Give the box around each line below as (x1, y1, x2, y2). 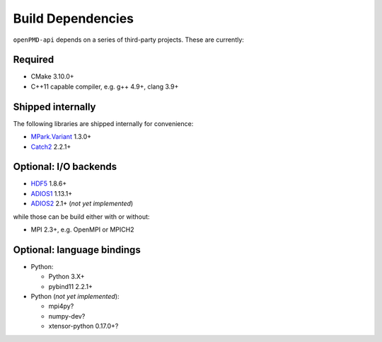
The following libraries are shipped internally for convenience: (13, 119, 194, 127)
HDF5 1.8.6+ (30, 179, 67, 188)
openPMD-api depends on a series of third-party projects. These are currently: (13, 35, 244, 44)
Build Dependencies (13, 11, 134, 26)
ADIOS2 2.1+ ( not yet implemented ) (30, 199, 134, 208)
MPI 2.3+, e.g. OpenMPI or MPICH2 (30, 225, 134, 234)
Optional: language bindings (13, 244, 141, 256)
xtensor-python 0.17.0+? (48, 322, 119, 331)
